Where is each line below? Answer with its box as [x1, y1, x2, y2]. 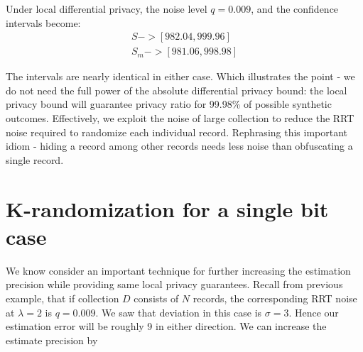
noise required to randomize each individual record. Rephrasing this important [6, 124, 348, 139]
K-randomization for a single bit [6, 194, 329, 223]
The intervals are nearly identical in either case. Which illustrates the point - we [6, 69, 355, 84]
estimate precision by [6, 332, 98, 347]
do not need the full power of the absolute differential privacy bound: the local [6, 82, 347, 97]
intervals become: [6, 15, 81, 30]
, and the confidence [251, 1, 339, 16]
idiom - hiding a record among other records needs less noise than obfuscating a [6, 138, 353, 153]
